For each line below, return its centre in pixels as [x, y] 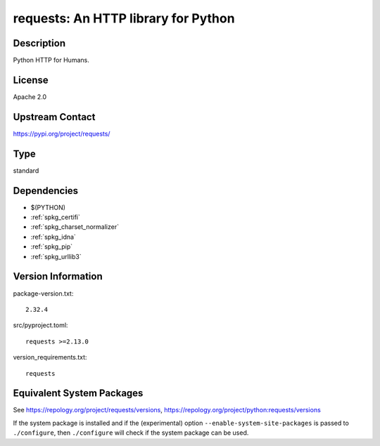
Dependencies [46, 191]
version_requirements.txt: [50, 358]
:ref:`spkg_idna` [53, 237]
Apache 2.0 [30, 97]
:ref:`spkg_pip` [52, 247]
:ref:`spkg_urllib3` [56, 256]
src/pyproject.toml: [40, 325]
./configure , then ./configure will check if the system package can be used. [131, 433]
